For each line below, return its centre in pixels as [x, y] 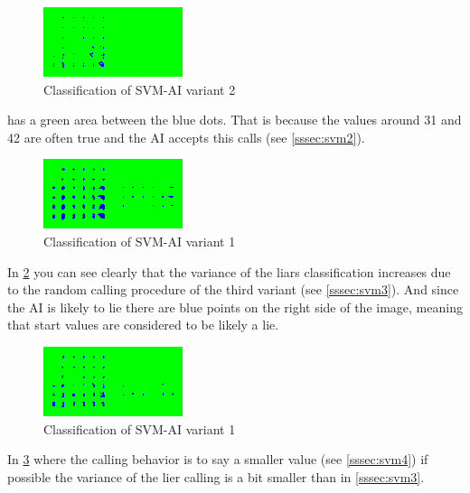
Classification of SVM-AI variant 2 [140, 89]
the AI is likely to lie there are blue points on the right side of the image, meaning [235, 307]
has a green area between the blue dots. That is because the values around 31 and [235, 120]
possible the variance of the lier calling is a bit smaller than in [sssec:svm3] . [216, 476]
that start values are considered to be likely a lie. [143, 325]
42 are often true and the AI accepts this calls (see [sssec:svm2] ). [186, 137]
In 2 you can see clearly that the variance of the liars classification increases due [229, 271]
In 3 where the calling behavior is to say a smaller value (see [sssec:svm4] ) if [218, 459]
